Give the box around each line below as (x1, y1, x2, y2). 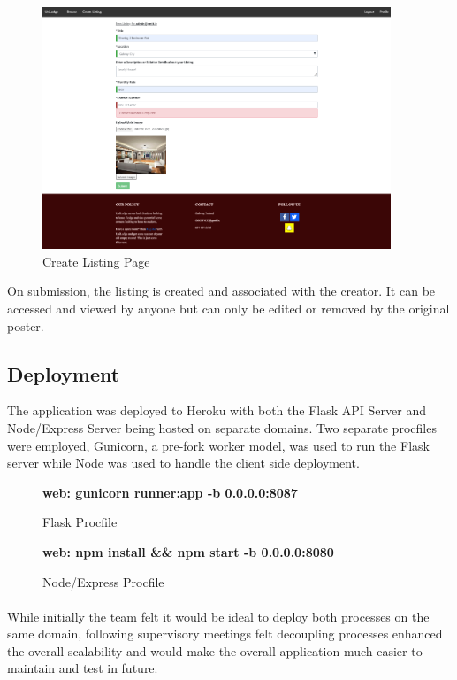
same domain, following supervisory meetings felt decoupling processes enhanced (7, 624, 443, 643)
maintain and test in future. (7, 659, 158, 677)
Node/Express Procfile (42, 572, 164, 591)
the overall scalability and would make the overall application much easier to (7, 641, 423, 660)
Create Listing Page (42, 251, 150, 270)
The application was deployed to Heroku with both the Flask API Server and (7, 401, 426, 420)
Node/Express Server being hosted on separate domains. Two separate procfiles (7, 418, 437, 437)
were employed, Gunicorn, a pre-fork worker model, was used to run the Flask (7, 436, 430, 454)
